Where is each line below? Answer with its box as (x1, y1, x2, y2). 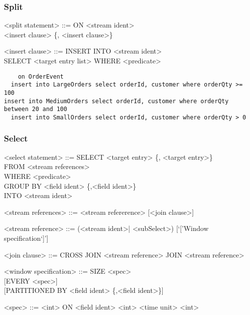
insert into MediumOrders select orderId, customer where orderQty (4, 97, 229, 105)
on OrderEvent (18, 73, 64, 80)
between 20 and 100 (4, 106, 67, 113)
